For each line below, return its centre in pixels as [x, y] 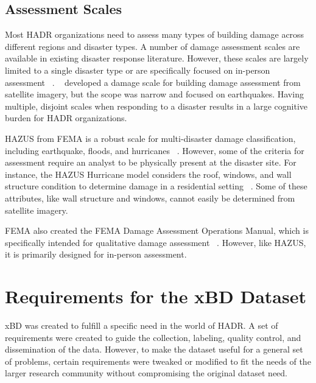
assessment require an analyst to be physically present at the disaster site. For [151, 162]
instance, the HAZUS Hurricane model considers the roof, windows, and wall [148, 174]
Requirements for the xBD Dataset [156, 296]
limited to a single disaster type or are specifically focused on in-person [138, 70]
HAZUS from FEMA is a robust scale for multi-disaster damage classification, [150, 138]
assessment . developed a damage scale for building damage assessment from [153, 82]
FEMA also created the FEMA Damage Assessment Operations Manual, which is [157, 230]
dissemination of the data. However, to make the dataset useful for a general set [154, 349]
